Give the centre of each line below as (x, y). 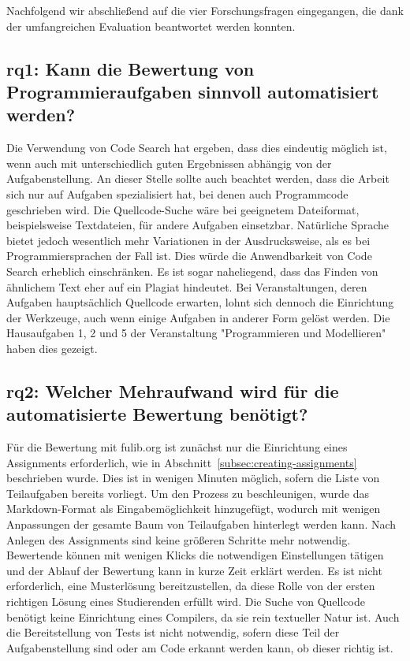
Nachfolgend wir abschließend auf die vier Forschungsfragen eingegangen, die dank (205, 10)
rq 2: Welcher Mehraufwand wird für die (173, 390)
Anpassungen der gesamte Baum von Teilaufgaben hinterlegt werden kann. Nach (201, 524)
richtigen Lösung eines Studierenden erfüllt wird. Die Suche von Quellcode (186, 602)
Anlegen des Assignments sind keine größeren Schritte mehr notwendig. (179, 539)
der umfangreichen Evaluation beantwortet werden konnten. (151, 26)
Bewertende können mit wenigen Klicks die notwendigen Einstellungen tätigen (195, 555)
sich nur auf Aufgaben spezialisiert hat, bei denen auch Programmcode (177, 193)
